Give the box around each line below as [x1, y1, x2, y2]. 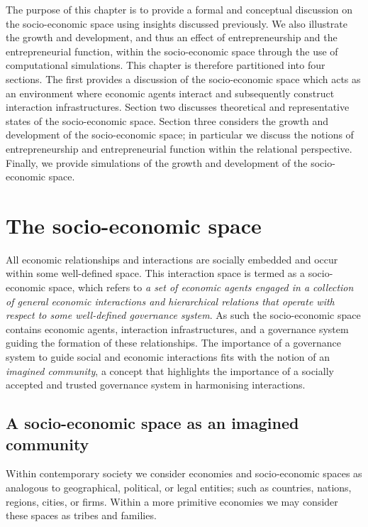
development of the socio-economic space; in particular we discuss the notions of [6, 127, 354, 142]
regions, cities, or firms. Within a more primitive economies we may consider [6, 494, 338, 509]
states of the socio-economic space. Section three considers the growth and [6, 113, 329, 128]
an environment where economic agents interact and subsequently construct [6, 85, 335, 100]
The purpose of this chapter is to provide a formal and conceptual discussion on [6, 2, 353, 16]
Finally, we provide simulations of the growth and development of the [6, 155, 308, 170]
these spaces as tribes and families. [6, 508, 157, 523]
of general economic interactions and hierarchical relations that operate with [6, 293, 335, 308]
